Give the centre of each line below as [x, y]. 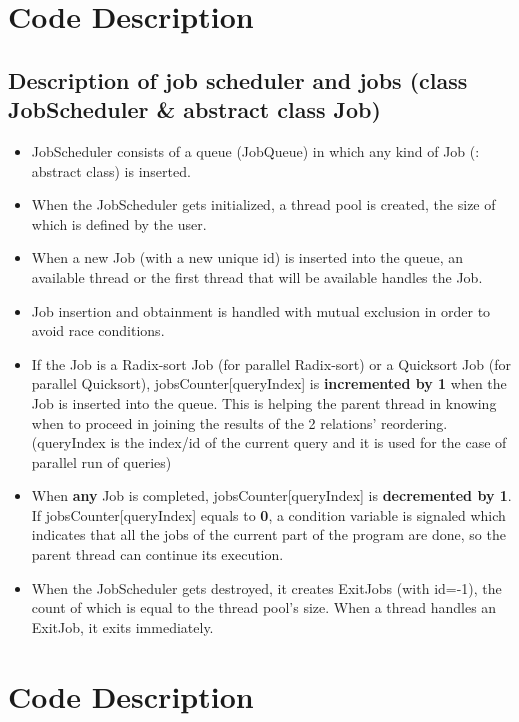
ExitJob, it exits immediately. [122, 626]
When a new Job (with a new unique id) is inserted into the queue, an [247, 257]
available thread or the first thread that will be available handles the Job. [257, 276]
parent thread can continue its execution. [157, 554]
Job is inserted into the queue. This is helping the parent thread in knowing [264, 402]
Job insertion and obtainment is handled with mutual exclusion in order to [261, 310]
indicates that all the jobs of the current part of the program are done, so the [268, 534]
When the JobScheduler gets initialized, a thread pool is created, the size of [263, 204]
